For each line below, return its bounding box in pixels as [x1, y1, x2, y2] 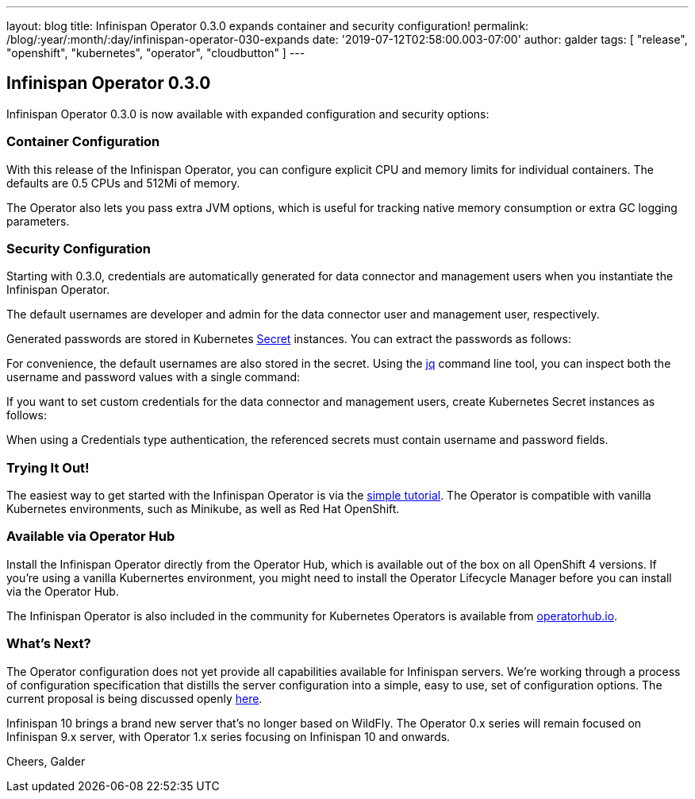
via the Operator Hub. [6, 584, 119, 598]
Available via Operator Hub [6, 528, 175, 545]
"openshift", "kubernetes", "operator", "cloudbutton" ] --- [6, 46, 305, 60]
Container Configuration [6, 133, 160, 150]
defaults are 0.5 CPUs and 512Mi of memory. [6, 176, 240, 190]
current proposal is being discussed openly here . [6, 691, 263, 705]
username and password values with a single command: [6, 370, 301, 384]
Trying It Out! [6, 459, 90, 476]
